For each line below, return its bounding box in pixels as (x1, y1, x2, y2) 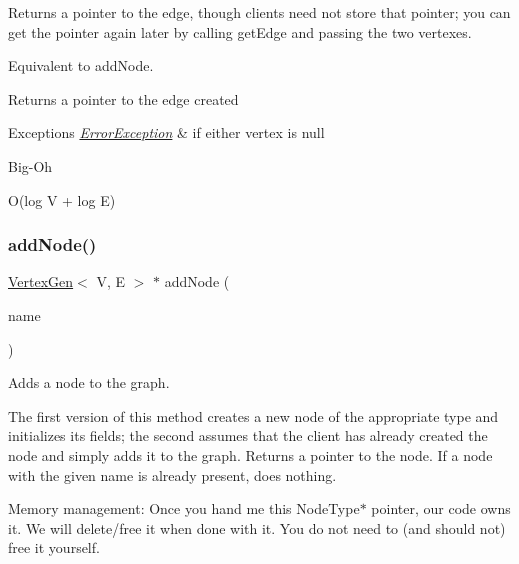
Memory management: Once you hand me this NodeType (8, 498, 360, 519)
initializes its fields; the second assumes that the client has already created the (8, 425, 488, 446)
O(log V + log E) (8, 189, 116, 210)
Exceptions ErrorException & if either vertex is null (8, 122, 325, 143)
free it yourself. (8, 537, 100, 558)
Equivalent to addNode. (8, 55, 154, 76)
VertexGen (8, 271, 74, 292)
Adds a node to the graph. (8, 372, 170, 393)
